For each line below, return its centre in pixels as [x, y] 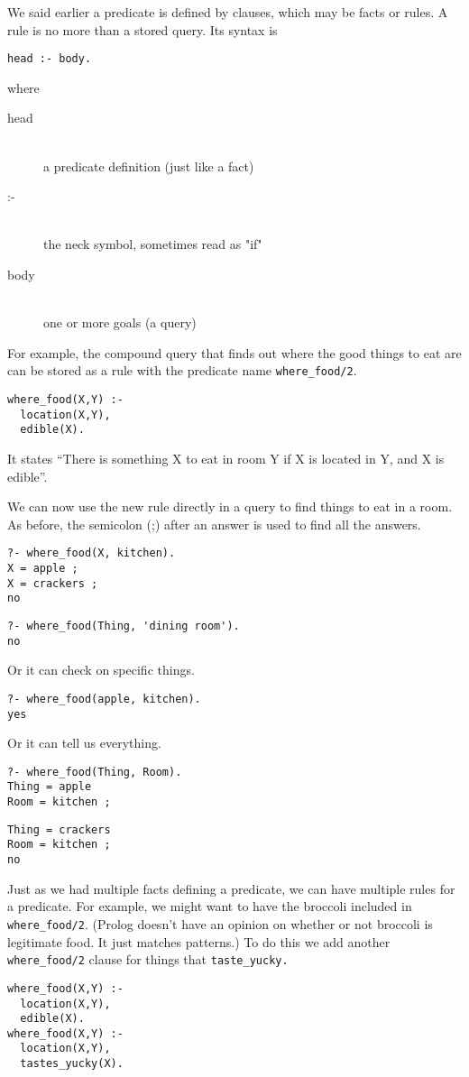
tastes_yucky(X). [72, 1064]
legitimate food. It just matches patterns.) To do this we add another [199, 941]
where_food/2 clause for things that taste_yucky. [148, 959]
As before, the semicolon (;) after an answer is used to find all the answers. [214, 524]
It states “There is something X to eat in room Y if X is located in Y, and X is [226, 458]
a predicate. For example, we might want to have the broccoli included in [210, 906]
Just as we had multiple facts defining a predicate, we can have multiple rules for [231, 888]
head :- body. [50, 59]
